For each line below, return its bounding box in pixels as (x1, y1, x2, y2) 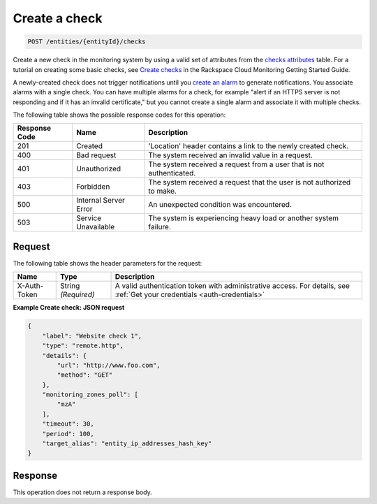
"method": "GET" (57, 371, 113, 379)
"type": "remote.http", (42, 342, 124, 350)
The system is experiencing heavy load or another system (147, 213, 339, 223)
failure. (147, 222, 171, 232)
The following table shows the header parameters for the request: (13, 259, 202, 267)
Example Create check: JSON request (13, 303, 125, 312)
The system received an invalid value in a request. (147, 150, 313, 160)
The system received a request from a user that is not (147, 159, 325, 169)
